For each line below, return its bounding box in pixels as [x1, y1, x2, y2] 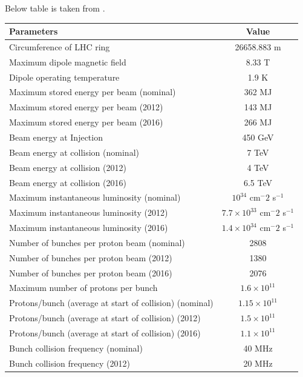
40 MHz [243, 341, 273, 354]
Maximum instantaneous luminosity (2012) [9, 206, 168, 219]
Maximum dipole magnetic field [9, 55, 126, 68]
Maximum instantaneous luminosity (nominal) [9, 191, 181, 204]
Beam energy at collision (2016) [9, 176, 126, 189]
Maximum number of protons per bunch [9, 281, 158, 294]
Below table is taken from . [5, 2, 105, 14]
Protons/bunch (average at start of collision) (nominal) [9, 296, 213, 309]
